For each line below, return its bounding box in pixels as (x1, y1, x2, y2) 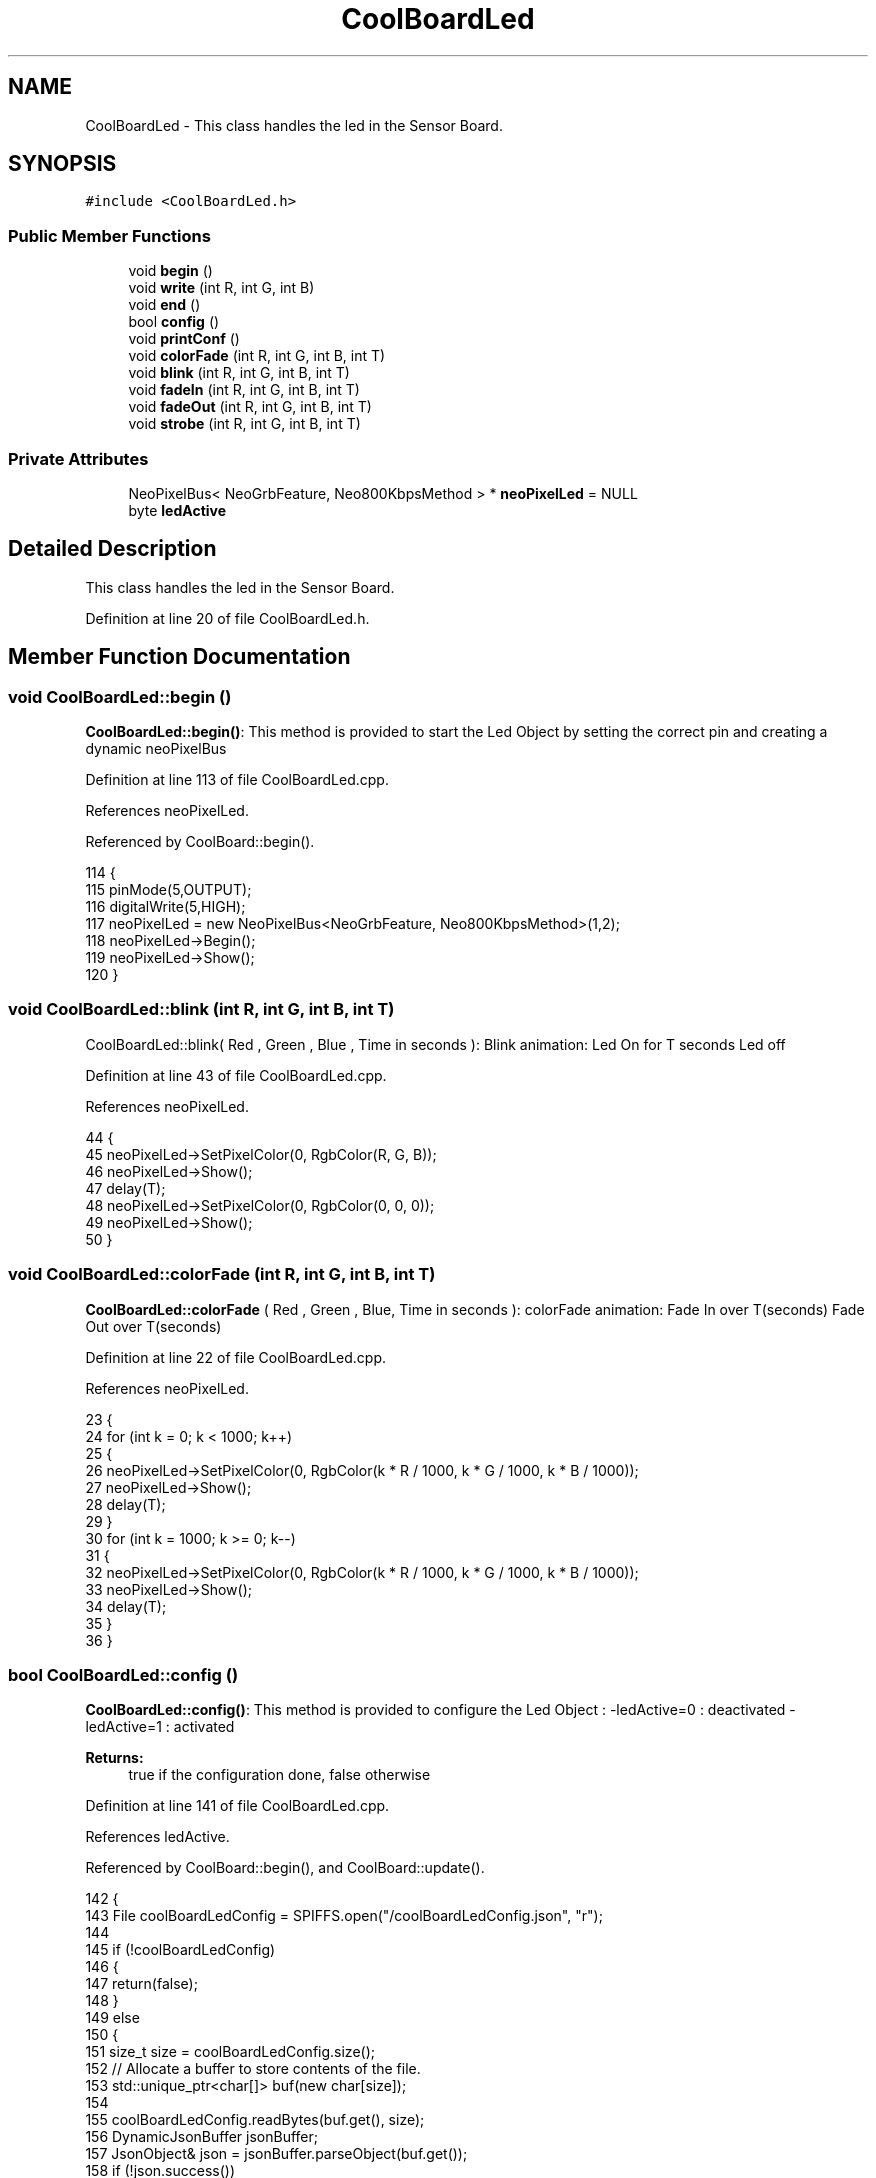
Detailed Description (8, 536, 217, 562)
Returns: (85, 1749, 144, 1767)
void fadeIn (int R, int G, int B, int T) (128, 381, 360, 399)
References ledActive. (85, 1828, 230, 1846)
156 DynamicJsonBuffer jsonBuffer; (85, 2128, 318, 2146)
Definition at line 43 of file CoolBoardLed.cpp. (85, 1066, 387, 1084)
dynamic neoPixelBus (85, 740, 227, 757)
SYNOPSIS (8, 151, 117, 177)
